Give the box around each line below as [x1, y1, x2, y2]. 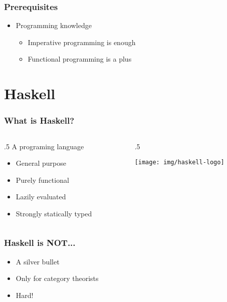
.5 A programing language [4, 141, 84, 151]
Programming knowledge [16, 20, 92, 31]
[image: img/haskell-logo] [134, 159, 224, 166]
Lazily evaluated [16, 191, 66, 202]
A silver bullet [16, 256, 60, 266]
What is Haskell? [4, 114, 75, 127]
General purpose [16, 158, 67, 168]
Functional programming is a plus [28, 54, 132, 64]
